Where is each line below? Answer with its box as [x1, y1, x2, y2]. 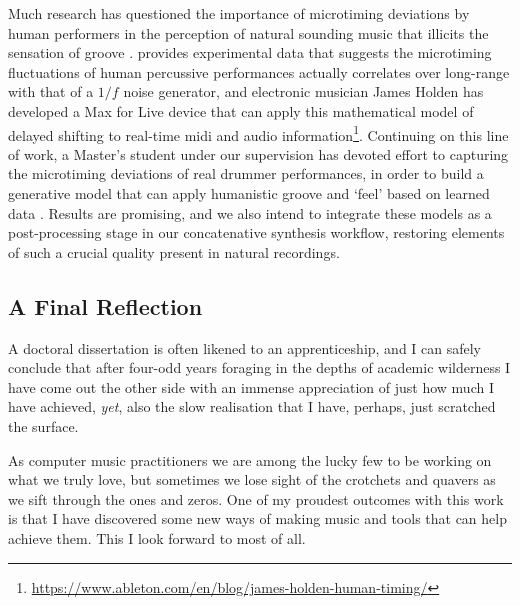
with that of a [8, 81, 94, 102]
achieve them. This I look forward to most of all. [8, 527, 306, 548]
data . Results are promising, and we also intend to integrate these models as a [8, 202, 492, 223]
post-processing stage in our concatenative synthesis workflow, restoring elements [8, 222, 505, 243]
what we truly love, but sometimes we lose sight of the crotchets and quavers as [8, 469, 496, 490]
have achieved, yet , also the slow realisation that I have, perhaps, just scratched [8, 396, 496, 417]
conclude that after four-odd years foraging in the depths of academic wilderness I [8, 357, 511, 378]
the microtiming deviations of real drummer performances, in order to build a [8, 163, 484, 184]
